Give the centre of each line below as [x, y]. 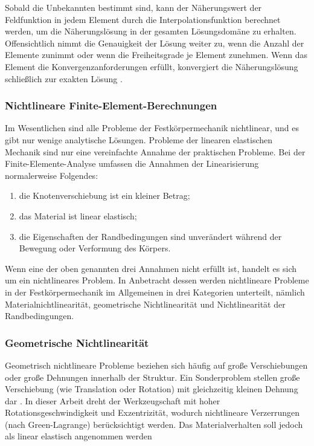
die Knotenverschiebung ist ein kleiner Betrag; [104, 196]
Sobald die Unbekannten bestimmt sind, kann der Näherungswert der [133, 7]
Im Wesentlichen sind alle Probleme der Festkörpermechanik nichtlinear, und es [152, 128]
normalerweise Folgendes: [52, 175]
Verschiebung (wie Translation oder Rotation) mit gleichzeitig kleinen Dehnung [152, 389]
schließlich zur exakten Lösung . [64, 78]
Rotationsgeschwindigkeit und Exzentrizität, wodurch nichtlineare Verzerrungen [152, 412]
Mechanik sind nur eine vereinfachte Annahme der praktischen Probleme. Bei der [155, 151]
